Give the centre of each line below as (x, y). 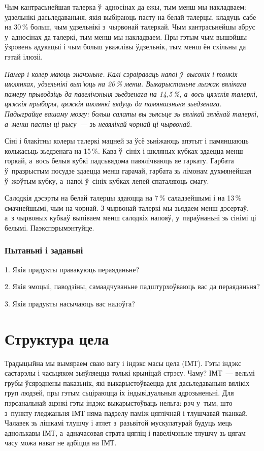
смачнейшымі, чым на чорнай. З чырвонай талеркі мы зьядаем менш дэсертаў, (127, 207)
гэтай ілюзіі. (24, 56)
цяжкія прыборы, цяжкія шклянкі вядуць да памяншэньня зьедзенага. (113, 104)
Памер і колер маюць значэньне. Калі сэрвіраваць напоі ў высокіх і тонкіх (121, 74)
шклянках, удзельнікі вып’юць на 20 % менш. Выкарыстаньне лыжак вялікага (125, 84)
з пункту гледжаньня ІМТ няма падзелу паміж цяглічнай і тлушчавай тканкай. (126, 413)
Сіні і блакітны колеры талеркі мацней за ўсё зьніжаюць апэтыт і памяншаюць (127, 141)
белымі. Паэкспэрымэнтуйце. (49, 227)
